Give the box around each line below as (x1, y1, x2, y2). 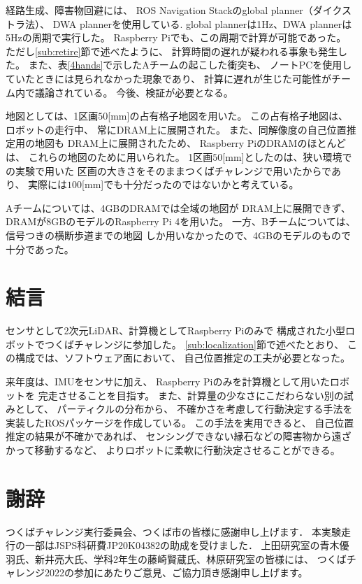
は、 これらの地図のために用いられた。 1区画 (6, 149, 213, 164)
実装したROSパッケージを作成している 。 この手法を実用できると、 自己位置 (6, 415, 354, 429)
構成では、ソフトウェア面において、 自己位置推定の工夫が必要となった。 (15, 350, 351, 365)
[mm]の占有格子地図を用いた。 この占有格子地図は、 (108, 108, 349, 123)
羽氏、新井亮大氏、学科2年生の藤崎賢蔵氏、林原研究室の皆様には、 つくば (6, 551, 347, 566)
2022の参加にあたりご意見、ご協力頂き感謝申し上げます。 (44, 565, 308, 580)
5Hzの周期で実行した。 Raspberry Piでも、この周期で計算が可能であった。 (6, 30, 347, 45)
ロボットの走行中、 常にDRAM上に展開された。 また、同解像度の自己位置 (6, 122, 347, 136)
